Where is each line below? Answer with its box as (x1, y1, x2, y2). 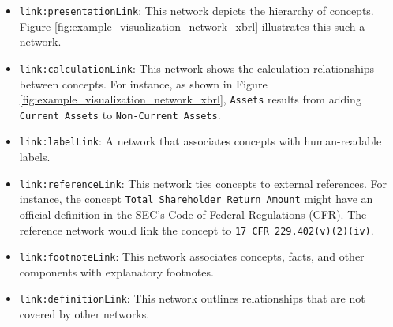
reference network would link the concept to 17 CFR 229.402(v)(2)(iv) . (19, 221, 374, 238)
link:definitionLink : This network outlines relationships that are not (19, 290, 365, 306)
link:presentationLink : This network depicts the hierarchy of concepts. (19, 2, 374, 18)
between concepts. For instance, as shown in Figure (19, 75, 268, 92)
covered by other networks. (19, 306, 150, 322)
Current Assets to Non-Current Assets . (19, 106, 221, 122)
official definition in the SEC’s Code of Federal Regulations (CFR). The (19, 205, 367, 222)
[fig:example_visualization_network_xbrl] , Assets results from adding (19, 91, 361, 107)
